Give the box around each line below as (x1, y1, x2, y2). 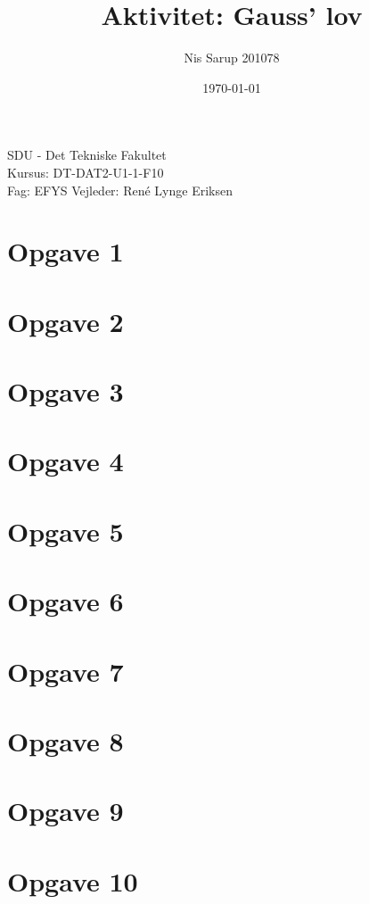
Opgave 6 (7, 583, 124, 619)
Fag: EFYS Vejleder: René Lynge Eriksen (7, 180, 233, 199)
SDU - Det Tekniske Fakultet (7, 145, 167, 164)
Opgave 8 (7, 722, 124, 759)
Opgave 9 (7, 792, 124, 829)
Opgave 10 (7, 862, 138, 899)
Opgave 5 (7, 512, 124, 549)
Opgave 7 (7, 652, 124, 689)
